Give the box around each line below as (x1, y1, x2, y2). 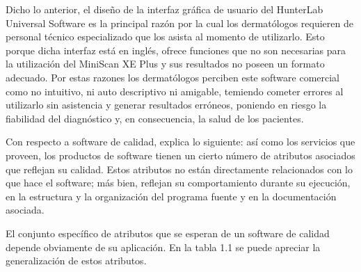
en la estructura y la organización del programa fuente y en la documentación (6, 189, 337, 203)
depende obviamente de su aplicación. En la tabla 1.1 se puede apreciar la (6, 239, 321, 254)
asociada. (6, 202, 45, 217)
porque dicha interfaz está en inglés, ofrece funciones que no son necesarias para (6, 42, 346, 57)
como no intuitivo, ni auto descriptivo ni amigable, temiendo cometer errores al (6, 83, 344, 98)
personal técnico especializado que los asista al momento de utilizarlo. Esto (6, 29, 325, 44)
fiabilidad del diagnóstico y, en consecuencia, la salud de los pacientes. (6, 111, 304, 125)
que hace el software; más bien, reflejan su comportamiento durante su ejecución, (6, 175, 351, 190)
